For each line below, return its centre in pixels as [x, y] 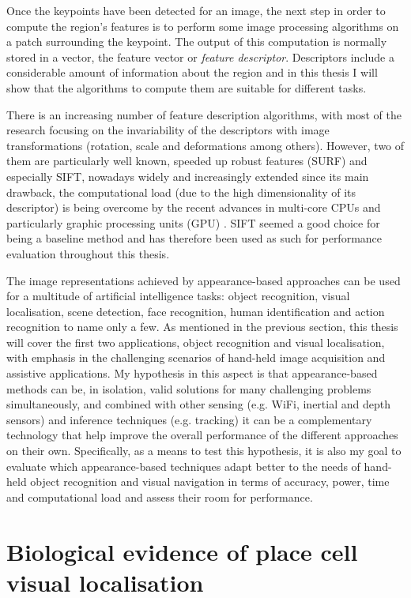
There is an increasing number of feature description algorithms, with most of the [204, 114]
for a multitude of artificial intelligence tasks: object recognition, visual [178, 296]
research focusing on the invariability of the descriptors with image [168, 130]
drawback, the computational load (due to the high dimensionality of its [181, 192]
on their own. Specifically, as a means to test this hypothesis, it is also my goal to [204, 451]
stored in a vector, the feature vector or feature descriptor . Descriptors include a [200, 56]
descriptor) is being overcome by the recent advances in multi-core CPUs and [194, 207]
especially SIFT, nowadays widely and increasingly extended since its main [188, 176]
